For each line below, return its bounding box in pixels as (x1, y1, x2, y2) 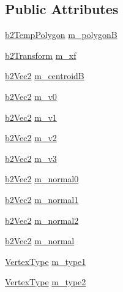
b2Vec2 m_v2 (5, 131, 57, 144)
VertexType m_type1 (5, 255, 86, 267)
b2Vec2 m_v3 (5, 152, 57, 164)
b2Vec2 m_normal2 (5, 213, 79, 226)
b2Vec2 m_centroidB (5, 69, 84, 82)
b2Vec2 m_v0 (5, 90, 57, 102)
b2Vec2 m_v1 (5, 110, 57, 123)
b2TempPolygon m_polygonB (5, 28, 117, 41)
